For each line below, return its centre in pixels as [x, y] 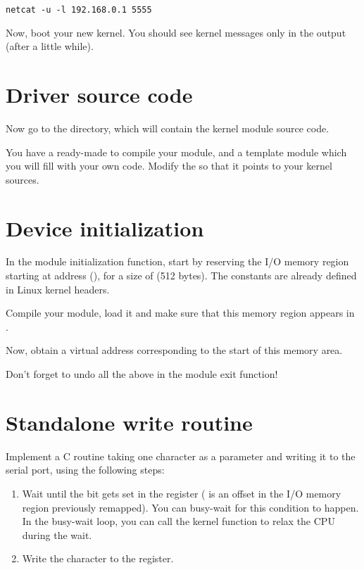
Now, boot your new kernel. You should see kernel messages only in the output [176, 32]
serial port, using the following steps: [85, 470]
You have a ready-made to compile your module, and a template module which [176, 152]
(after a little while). [50, 46]
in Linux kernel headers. [58, 289]
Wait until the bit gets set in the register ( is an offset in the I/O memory [182, 493]
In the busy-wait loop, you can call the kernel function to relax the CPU [178, 521]
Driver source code [99, 95]
